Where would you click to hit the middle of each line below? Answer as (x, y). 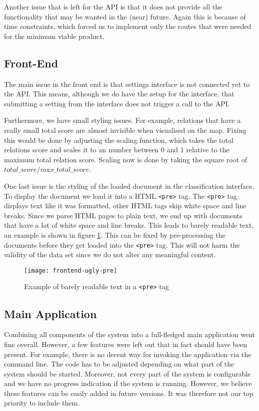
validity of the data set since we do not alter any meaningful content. (110, 254)
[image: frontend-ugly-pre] (71, 270)
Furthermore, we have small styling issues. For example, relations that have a (122, 120)
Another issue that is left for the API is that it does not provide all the (113, 6)
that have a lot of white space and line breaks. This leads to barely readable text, (129, 225)
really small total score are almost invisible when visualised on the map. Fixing (125, 130)
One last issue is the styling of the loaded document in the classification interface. (129, 186)
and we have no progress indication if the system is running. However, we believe (128, 383)
